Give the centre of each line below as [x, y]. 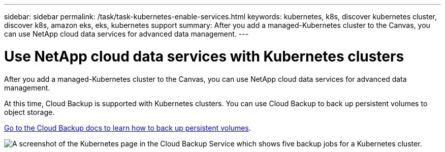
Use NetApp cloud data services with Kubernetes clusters [204, 56]
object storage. [29, 112]
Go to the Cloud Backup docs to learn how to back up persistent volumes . [128, 128]
